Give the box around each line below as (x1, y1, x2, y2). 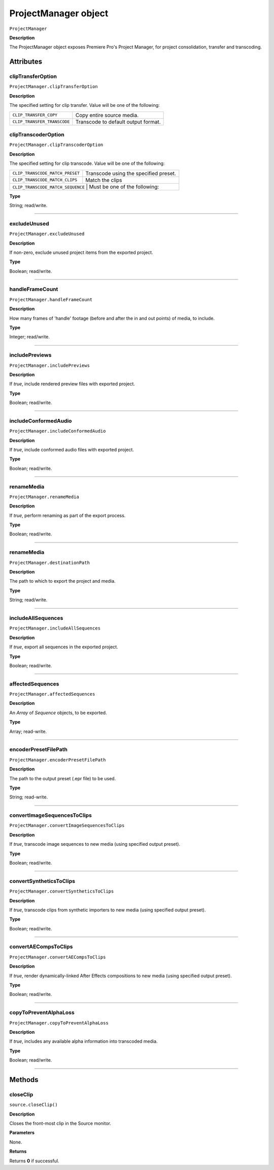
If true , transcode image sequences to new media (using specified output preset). (9, 841, 180, 847)
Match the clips (85, 176, 122, 183)
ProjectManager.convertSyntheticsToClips (9, 889, 114, 894)
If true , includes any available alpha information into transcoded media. (9, 1038, 158, 1044)
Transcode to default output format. (75, 118, 161, 125)
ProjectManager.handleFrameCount (9, 297, 93, 302)
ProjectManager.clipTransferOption (9, 84, 98, 90)
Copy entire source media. (75, 111, 139, 119)
